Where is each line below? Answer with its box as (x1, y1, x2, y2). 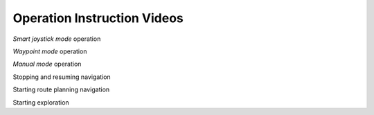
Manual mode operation (12, 60, 82, 69)
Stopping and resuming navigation (12, 73, 111, 81)
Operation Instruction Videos (12, 10, 184, 26)
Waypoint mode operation (12, 47, 87, 55)
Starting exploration (12, 98, 69, 107)
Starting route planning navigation (12, 85, 110, 94)
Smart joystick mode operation (12, 35, 101, 43)
